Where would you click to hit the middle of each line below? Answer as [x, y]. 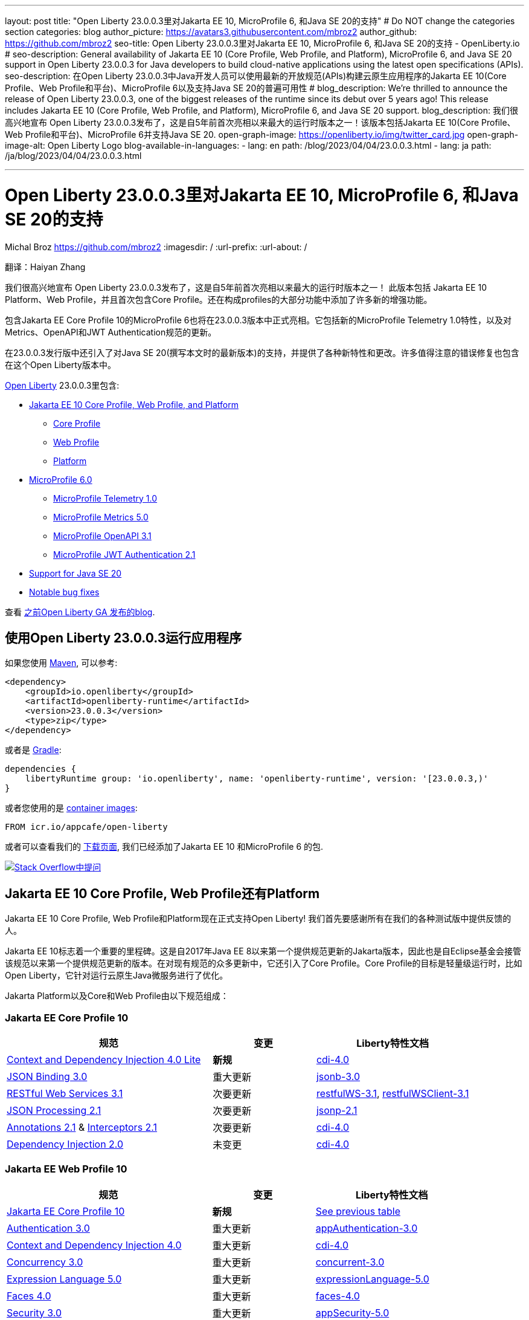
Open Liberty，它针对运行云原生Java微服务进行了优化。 [117, 975]
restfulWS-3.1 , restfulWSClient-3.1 [393, 1093]
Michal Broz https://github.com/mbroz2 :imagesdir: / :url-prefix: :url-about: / [156, 247]
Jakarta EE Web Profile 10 [66, 1169]
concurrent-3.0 [350, 1262]
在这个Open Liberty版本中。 [60, 364]
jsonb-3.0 [338, 1076]
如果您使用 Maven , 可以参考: [61, 663]
